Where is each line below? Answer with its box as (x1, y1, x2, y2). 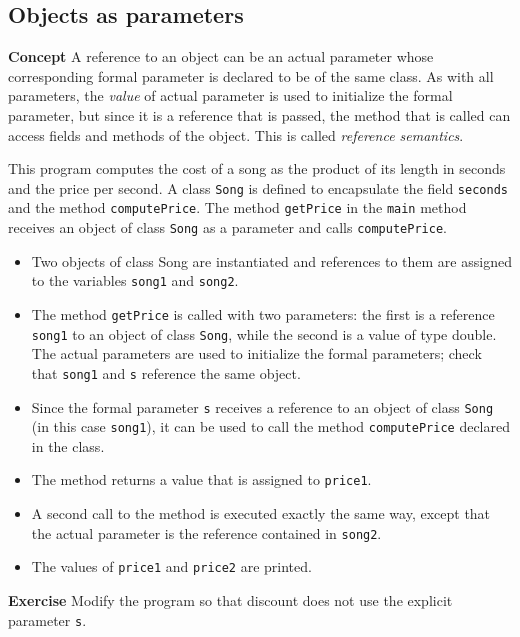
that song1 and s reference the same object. (31, 362, 301, 383)
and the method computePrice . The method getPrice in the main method (8, 197, 467, 218)
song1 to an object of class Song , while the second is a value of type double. (31, 323, 497, 344)
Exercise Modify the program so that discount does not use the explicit (8, 590, 453, 611)
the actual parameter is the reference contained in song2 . (31, 522, 382, 543)
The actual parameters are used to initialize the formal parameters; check (31, 343, 482, 364)
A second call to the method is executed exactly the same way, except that (31, 503, 491, 524)
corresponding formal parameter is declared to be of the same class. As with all (8, 65, 494, 86)
